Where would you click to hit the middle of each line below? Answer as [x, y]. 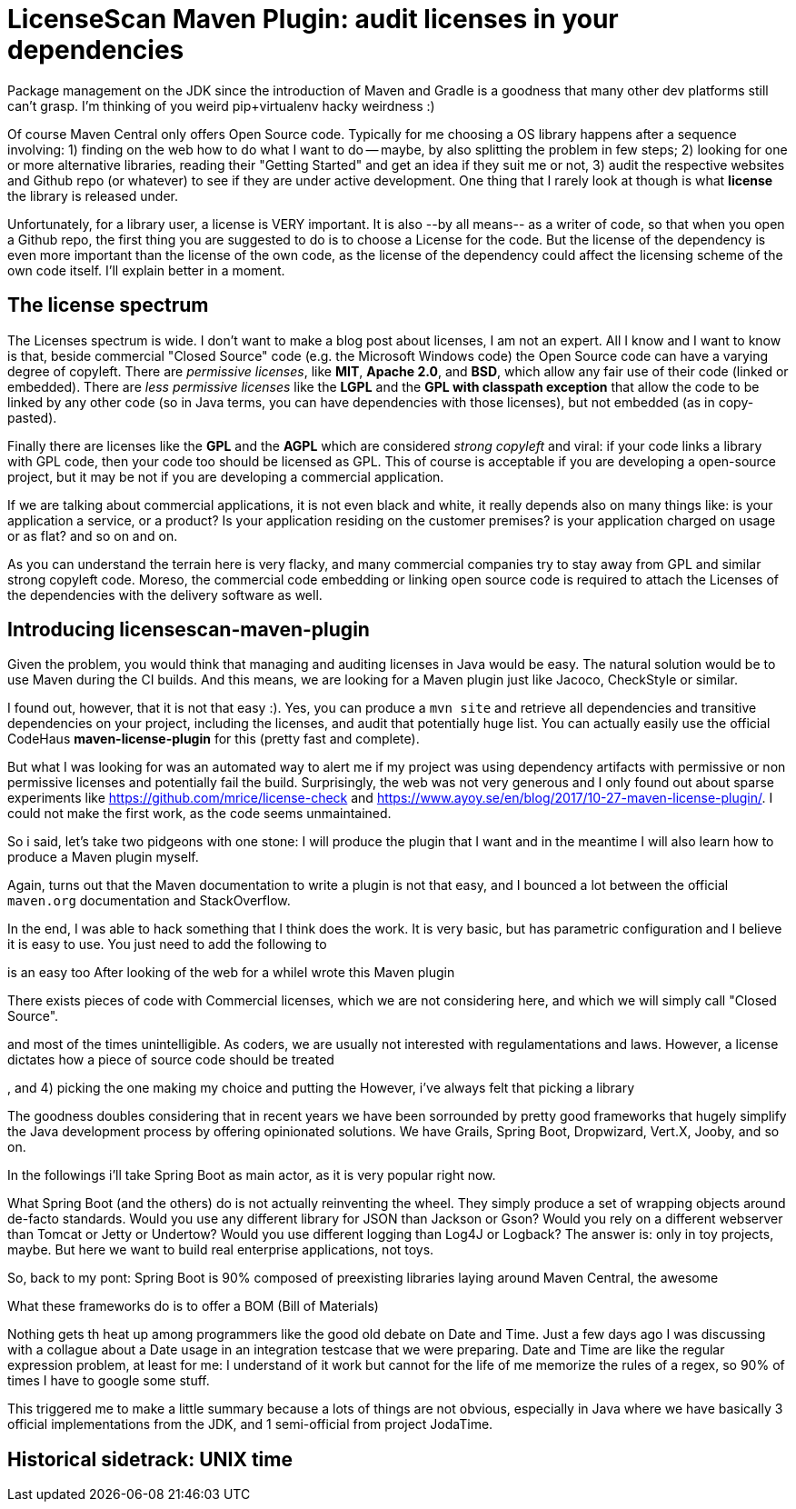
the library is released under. [93, 195]
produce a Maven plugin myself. [103, 857]
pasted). [32, 417]
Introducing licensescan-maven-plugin [189, 630]
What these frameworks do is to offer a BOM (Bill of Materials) [193, 1306]
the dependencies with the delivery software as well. [165, 595]
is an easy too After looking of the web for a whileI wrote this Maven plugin [231, 973]
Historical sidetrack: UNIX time [150, 1459]
